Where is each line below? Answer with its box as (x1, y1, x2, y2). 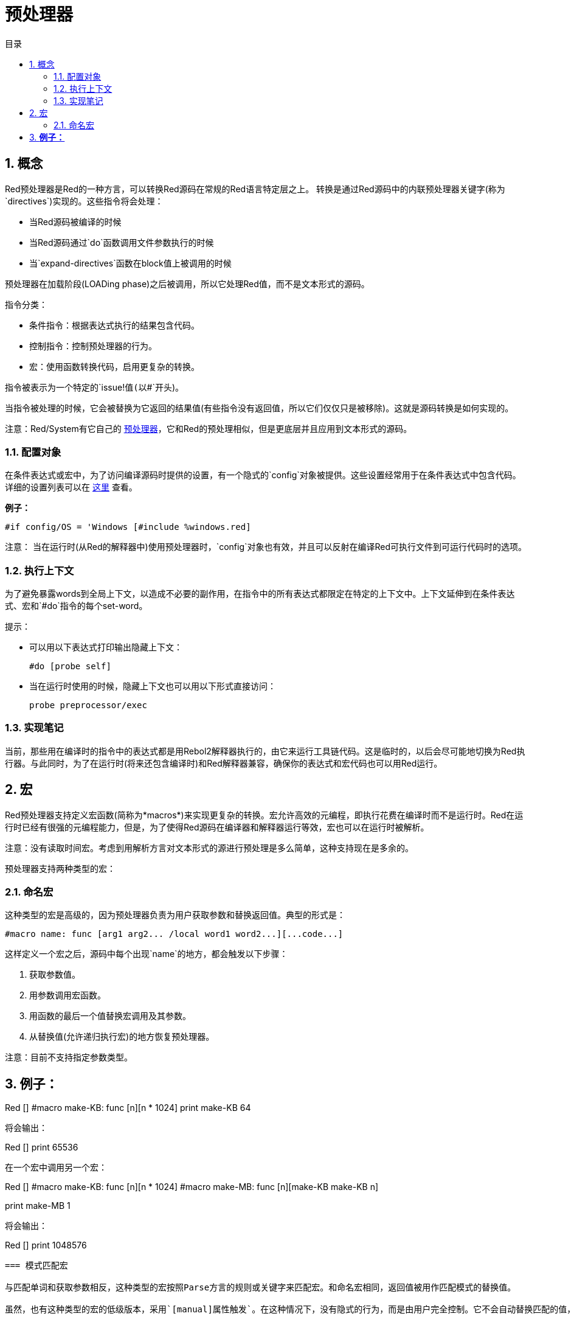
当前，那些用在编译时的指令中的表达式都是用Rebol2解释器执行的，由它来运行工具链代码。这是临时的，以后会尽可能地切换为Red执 (5, 745, 525, 756)
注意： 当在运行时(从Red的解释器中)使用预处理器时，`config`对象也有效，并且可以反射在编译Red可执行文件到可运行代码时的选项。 (5, 541, 527, 552)
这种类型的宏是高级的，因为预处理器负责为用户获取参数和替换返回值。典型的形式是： (5, 910, 345, 921)
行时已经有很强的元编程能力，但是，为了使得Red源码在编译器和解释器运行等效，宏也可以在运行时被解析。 (5, 821, 429, 832)
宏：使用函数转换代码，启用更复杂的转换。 (29, 361, 199, 372)
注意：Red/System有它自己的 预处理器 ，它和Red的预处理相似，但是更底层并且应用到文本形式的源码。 (5, 423, 412, 434)
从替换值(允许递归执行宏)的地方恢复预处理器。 (29, 1031, 215, 1042)
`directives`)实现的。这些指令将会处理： (5, 195, 164, 206)
